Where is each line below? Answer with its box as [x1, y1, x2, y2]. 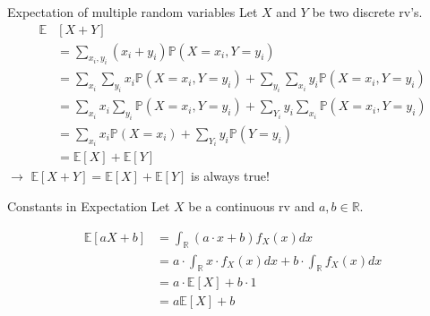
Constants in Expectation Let [7, 197, 170, 216]
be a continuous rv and [188, 197, 315, 216]
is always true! [191, 167, 270, 185]
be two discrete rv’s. [312, 3, 423, 21]
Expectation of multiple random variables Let [7, 3, 258, 21]
